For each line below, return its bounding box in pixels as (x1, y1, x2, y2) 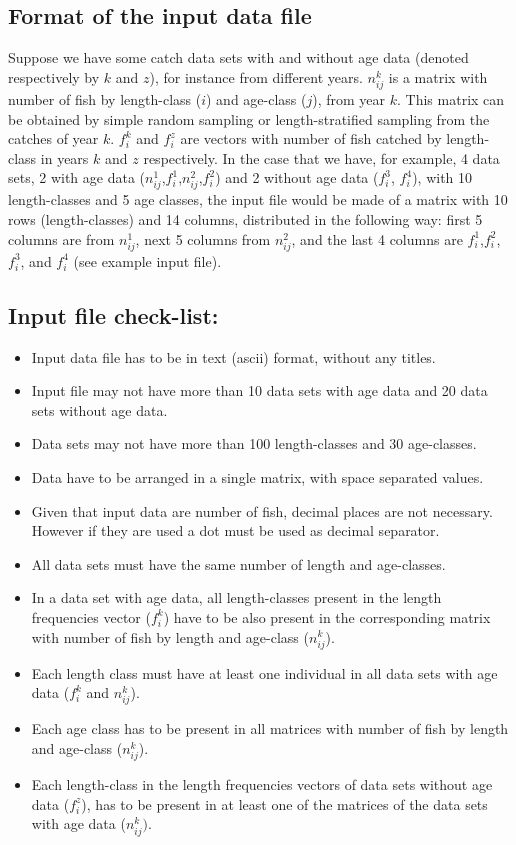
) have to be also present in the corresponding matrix (163, 606, 491, 627)
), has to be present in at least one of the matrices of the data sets (81, 793, 488, 814)
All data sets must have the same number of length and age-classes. (31, 553, 446, 574)
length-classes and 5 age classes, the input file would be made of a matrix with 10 (8, 189, 508, 210)
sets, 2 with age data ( (8, 167, 146, 188)
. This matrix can (397, 88, 505, 109)
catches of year (8, 128, 99, 149)
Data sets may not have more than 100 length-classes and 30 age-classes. (31, 433, 477, 454)
